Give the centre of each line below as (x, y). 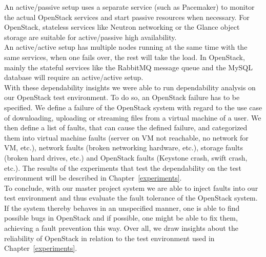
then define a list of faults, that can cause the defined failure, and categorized (126, 127)
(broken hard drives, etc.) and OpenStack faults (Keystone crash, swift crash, (126, 157)
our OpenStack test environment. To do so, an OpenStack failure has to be (122, 97)
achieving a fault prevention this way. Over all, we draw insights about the (121, 228)
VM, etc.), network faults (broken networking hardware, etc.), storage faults (124, 147)
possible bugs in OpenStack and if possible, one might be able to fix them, (121, 218)
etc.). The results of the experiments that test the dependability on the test (123, 167)
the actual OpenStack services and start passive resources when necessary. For (127, 17)
